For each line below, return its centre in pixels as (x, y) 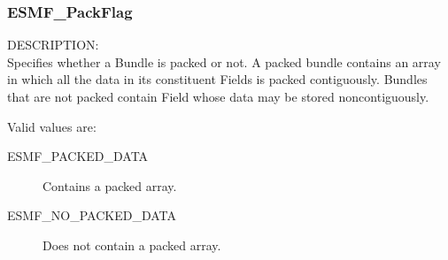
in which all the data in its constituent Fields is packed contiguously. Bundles (217, 79)
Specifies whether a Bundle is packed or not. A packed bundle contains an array (224, 61)
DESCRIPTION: (53, 45)
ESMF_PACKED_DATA (78, 156)
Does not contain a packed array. (132, 245)
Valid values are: (52, 126)
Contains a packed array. (110, 185)
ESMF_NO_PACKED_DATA (92, 215)
